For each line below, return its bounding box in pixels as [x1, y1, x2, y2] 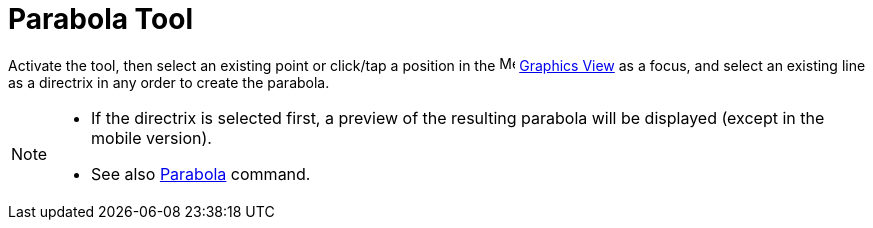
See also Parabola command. [91, 163, 311, 184]
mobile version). [91, 127, 212, 148]
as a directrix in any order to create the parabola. [8, 73, 330, 91]
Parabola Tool [8, 2, 194, 36]
